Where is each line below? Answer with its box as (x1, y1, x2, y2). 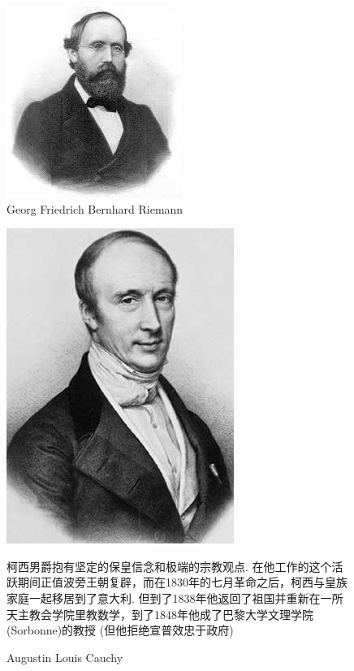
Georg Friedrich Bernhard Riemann (6, 200, 183, 217)
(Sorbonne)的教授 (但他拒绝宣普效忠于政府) (6, 621, 234, 639)
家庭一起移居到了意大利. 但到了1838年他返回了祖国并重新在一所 (6, 589, 343, 606)
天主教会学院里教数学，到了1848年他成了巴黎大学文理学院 (6, 605, 313, 622)
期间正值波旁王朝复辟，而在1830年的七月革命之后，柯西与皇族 (17, 574, 348, 591)
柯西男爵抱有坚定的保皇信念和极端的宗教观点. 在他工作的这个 (6, 557, 332, 574)
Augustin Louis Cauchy (6, 648, 123, 665)
